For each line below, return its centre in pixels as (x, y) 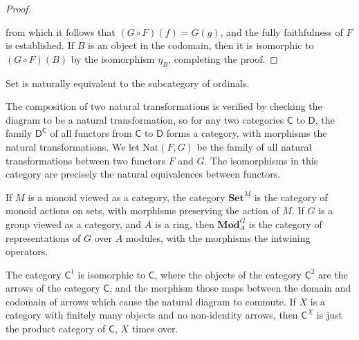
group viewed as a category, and (74, 224)
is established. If (40, 45)
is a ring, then (184, 224)
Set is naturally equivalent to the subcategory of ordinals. (128, 83)
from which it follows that (61, 31)
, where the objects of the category (228, 274)
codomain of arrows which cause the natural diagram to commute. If (151, 301)
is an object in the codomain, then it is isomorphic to (201, 45)
